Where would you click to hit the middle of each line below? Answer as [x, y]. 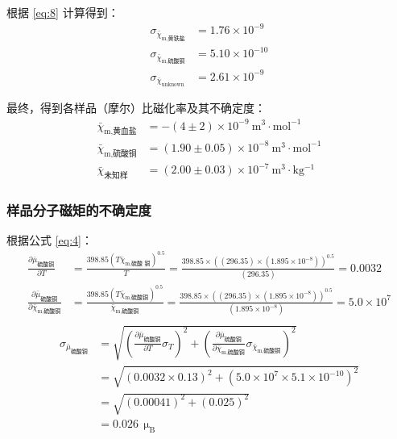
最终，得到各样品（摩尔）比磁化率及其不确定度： [136, 108]
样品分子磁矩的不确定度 [79, 209]
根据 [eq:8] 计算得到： [63, 12]
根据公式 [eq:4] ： [50, 240]
